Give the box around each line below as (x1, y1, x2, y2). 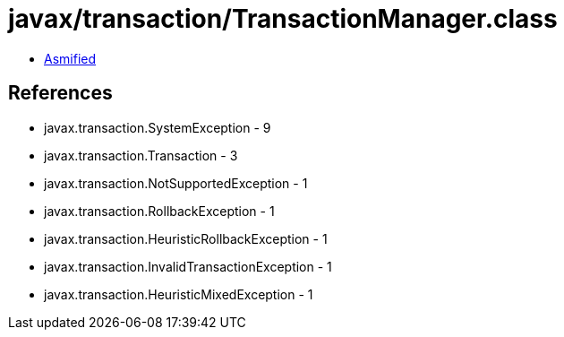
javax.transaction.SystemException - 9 (44, 119, 271, 135)
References (8, 82, 113, 105)
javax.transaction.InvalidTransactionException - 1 (44, 258, 332, 274)
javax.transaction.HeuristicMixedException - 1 (44, 286, 313, 302)
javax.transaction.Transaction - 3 (44, 147, 238, 163)
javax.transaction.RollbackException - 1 (44, 203, 275, 219)
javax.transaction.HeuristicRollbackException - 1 (44, 230, 328, 246)
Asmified (44, 50, 97, 66)
